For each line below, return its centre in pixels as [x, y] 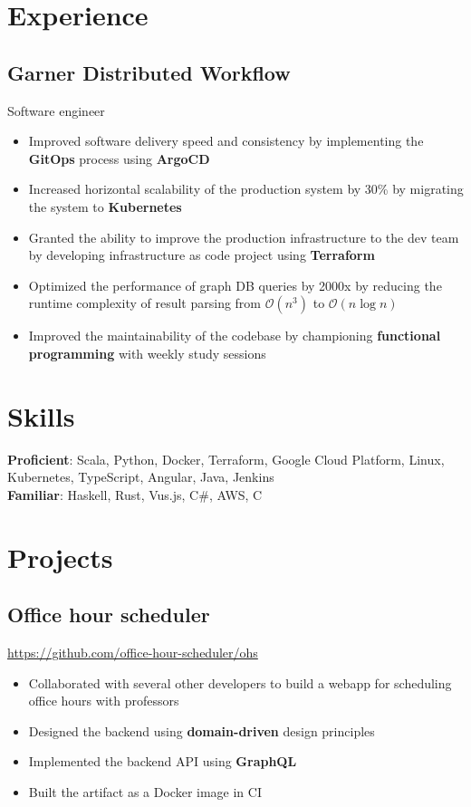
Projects [60, 557]
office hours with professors [104, 701]
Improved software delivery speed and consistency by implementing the [226, 141]
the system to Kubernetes [105, 206]
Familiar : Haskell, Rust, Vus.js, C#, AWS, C [135, 494]
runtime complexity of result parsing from [145, 303]
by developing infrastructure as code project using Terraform [202, 255]
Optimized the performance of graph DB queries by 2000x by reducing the [235, 285]
